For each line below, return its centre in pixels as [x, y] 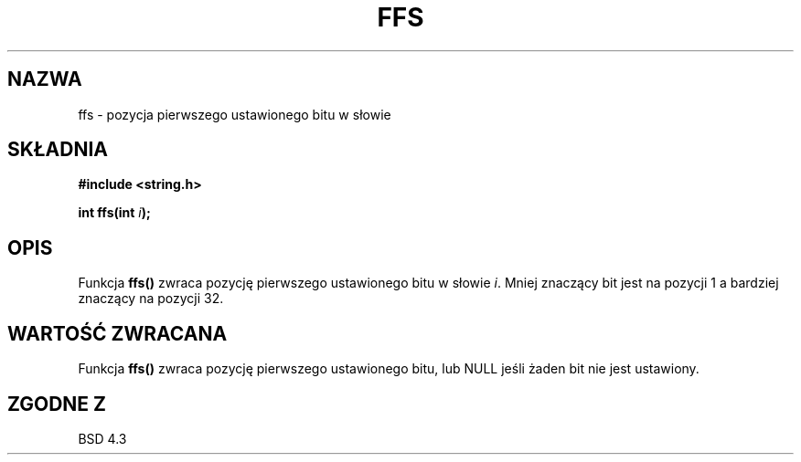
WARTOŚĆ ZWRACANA [117, 333]
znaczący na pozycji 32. [151, 299]
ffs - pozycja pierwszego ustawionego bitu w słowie [235, 114]
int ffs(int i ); [114, 213]
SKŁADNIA [58, 150]
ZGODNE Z [57, 404]
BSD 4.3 [102, 438]
